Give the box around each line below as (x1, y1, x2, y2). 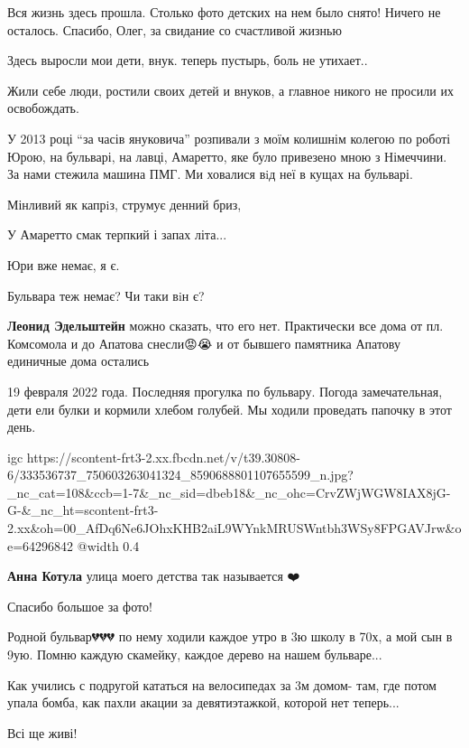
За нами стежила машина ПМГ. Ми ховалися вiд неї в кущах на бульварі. (7, 164, 413, 183)
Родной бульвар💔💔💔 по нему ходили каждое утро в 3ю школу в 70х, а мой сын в (7, 627, 453, 646)
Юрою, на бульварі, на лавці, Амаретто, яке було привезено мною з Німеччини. (7, 146, 447, 165)
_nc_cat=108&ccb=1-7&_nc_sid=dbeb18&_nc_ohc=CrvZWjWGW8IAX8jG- (7, 482, 451, 501)
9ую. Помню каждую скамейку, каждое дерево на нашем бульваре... (7, 645, 382, 664)
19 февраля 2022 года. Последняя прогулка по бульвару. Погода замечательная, (7, 381, 443, 400)
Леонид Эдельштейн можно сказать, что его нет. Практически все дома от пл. (7, 316, 444, 335)
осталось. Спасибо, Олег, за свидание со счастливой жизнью (7, 20, 342, 39)
